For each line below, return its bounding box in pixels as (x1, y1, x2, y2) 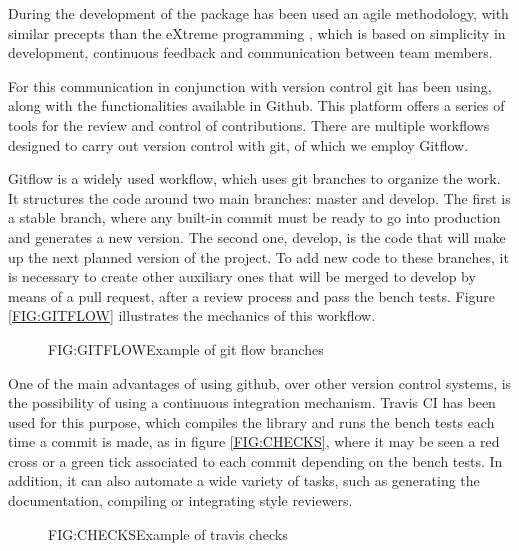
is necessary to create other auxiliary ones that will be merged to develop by (8, 266, 476, 287)
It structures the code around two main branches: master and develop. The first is (8, 187, 511, 208)
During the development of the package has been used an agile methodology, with (8, 3, 509, 23)
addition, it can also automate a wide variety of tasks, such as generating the (8, 470, 480, 491)
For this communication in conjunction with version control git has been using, (8, 75, 492, 96)
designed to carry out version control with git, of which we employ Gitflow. (8, 134, 469, 155)
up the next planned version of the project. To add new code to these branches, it (8, 246, 509, 267)
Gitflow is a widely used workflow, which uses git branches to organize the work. (8, 168, 501, 189)
